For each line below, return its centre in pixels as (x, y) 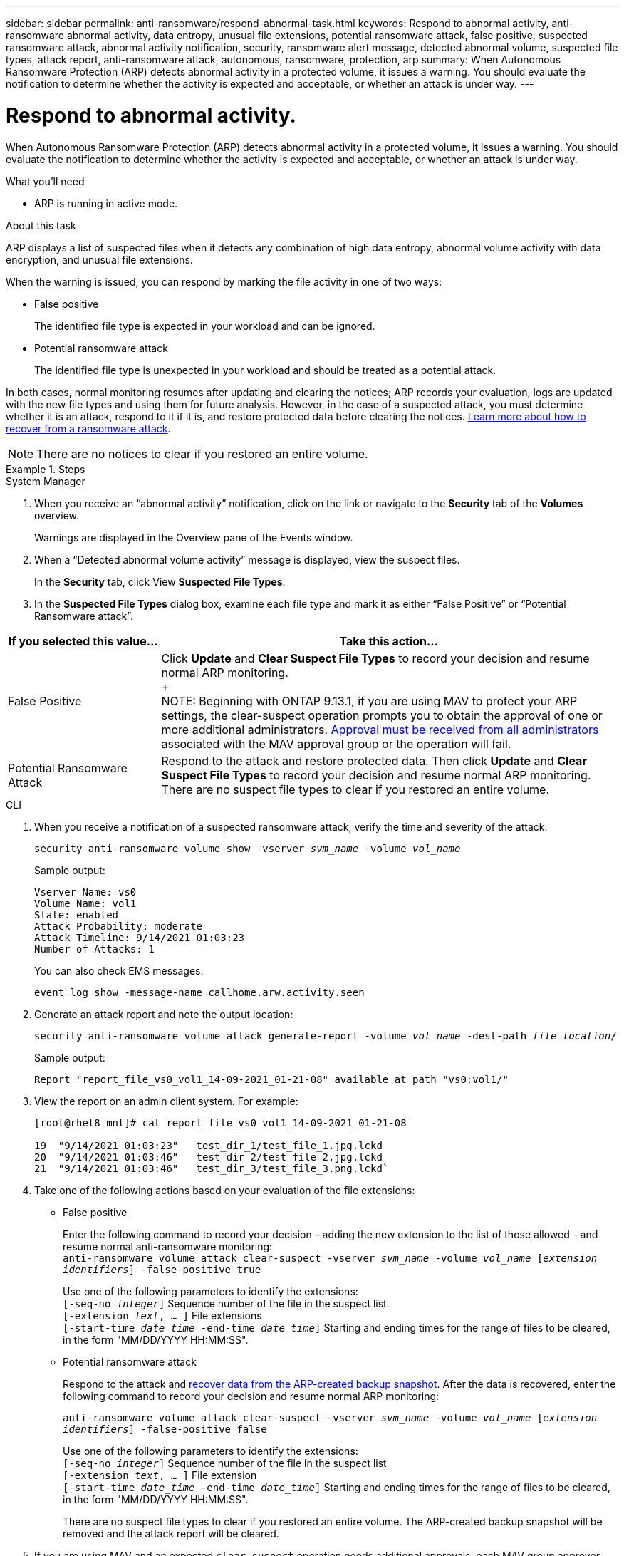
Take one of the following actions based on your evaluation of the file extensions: (225, 1190)
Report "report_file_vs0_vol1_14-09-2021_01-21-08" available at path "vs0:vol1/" (271, 1079)
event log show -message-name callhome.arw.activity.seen (199, 992)
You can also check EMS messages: (119, 970)
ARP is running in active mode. (106, 203)
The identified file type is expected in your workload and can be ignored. (205, 326)
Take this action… (389, 641)
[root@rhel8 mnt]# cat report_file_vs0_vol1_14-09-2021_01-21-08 (220, 1122)
